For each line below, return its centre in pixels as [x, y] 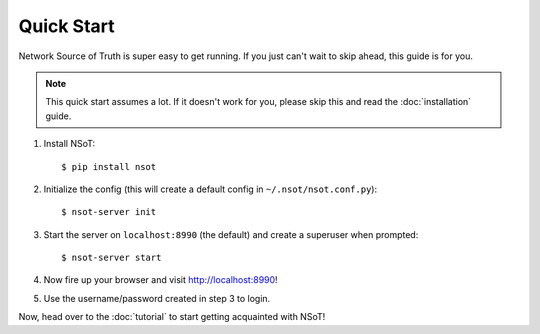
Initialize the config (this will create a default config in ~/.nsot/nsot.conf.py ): [210, 189]
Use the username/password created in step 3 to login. [157, 298]
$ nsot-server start [111, 258]
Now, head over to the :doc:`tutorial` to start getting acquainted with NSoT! [172, 317]
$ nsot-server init [109, 212]
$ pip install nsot [109, 166]
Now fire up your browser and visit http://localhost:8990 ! [161, 280]
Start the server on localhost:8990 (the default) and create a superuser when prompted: [231, 234]
